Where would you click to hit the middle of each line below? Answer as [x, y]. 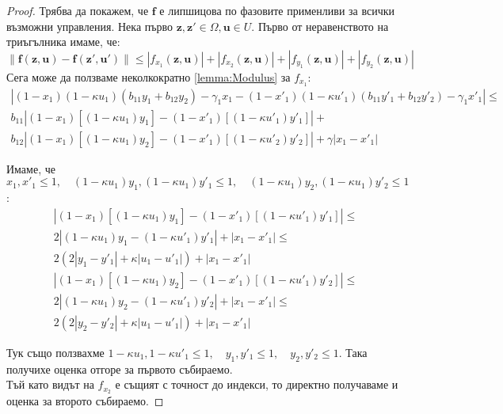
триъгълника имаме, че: [63, 42]
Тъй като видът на [50, 384]
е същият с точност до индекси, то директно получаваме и [257, 384]
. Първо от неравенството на [320, 26]
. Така [353, 352]
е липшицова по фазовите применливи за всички [277, 10]
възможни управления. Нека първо [90, 26]
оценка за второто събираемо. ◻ [85, 401]
